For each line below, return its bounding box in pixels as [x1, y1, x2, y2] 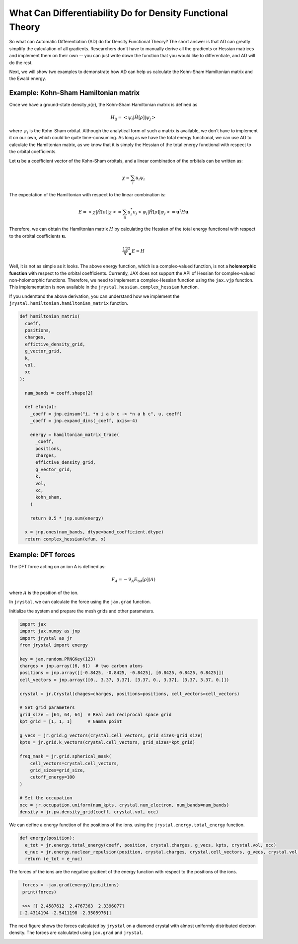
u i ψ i [135, 174, 145, 181]
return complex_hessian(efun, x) [25, 536, 106, 542]
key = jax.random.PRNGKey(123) [19, 656, 96, 662]
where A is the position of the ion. [9, 590, 79, 596]
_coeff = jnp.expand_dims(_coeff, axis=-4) [30, 418, 138, 424]
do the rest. [9, 60, 33, 66]
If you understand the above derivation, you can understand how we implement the [9, 293, 180, 299]
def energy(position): [19, 835, 75, 841]
